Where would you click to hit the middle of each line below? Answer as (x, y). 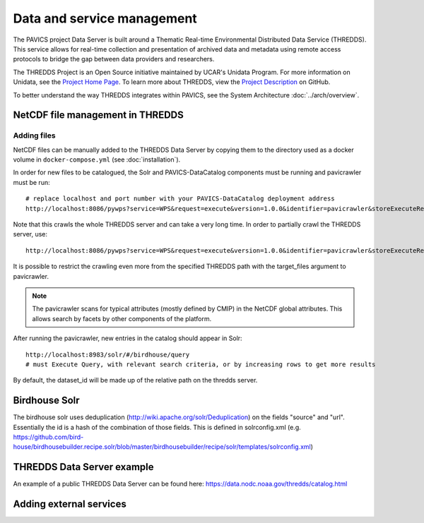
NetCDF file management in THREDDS (98, 115)
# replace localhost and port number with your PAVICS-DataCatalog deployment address (180, 199)
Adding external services (70, 504)
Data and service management (105, 18)
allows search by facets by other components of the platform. (122, 318)
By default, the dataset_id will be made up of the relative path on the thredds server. (135, 380)
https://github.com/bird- (48, 437)
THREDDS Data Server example (84, 467)
